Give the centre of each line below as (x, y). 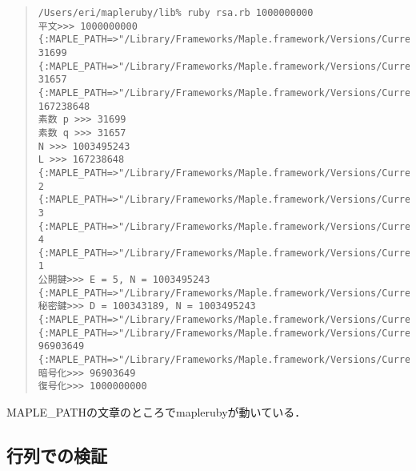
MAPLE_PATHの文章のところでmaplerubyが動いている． (156, 412)
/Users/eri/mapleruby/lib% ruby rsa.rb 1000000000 (176, 13)
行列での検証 (57, 455)
